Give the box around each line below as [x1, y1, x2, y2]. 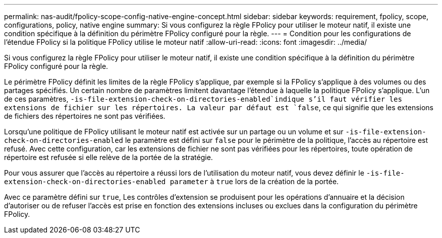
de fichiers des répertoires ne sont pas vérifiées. [4, 112, 165, 120]
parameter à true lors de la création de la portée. [170, 177, 339, 186]
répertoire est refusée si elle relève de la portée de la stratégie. [4, 153, 213, 162]
